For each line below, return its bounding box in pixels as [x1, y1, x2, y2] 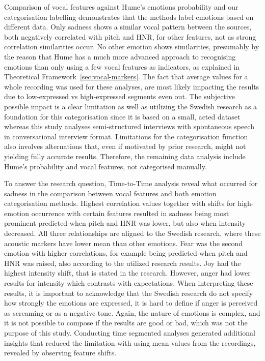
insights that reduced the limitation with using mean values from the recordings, [4, 337, 256, 348]
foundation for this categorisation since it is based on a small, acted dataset [4, 111, 241, 122]
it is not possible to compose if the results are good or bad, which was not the [4, 317, 248, 328]
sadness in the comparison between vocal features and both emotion [4, 188, 217, 198]
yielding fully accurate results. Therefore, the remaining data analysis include [4, 151, 246, 161]
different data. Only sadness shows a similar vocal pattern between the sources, [4, 21, 252, 32]
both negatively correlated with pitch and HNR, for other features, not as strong [4, 31, 256, 42]
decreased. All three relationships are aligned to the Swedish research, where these [4, 228, 261, 238]
